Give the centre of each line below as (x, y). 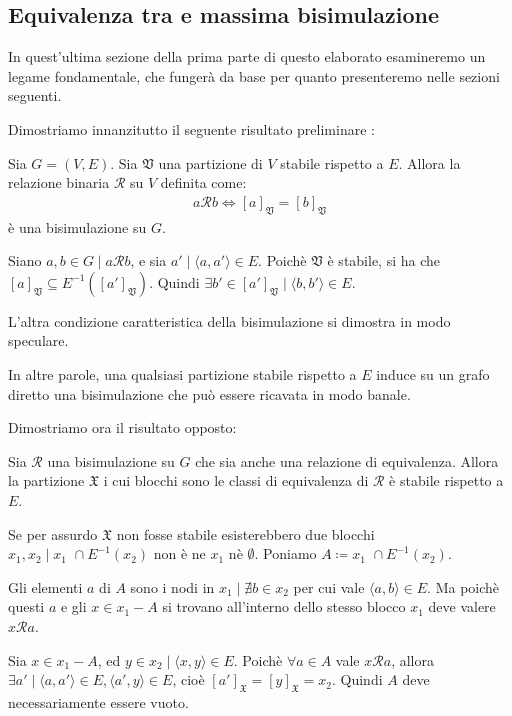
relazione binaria (59, 182)
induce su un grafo (433, 373)
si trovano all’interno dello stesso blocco (284, 606)
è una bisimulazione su (77, 226)
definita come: (203, 182)
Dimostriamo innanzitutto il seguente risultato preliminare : (191, 128)
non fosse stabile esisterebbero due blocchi (245, 533)
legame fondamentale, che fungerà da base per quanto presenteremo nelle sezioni (254, 75)
